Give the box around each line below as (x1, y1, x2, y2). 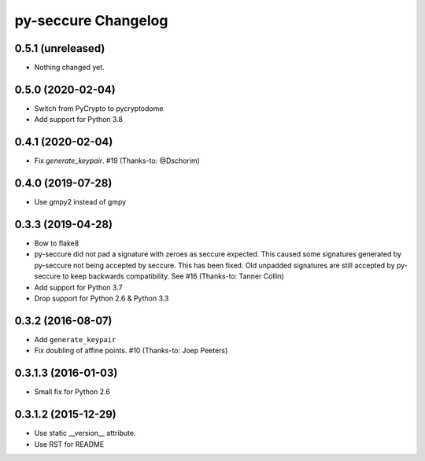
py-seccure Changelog (14, 12, 168, 29)
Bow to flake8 (34, 238, 79, 248)
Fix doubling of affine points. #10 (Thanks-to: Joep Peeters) (34, 346, 228, 356)
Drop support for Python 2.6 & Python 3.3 (34, 293, 169, 303)
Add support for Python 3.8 (34, 115, 124, 124)
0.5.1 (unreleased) (14, 42, 105, 55)
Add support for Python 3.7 (34, 282, 123, 292)
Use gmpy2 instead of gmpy (34, 197, 127, 207)
